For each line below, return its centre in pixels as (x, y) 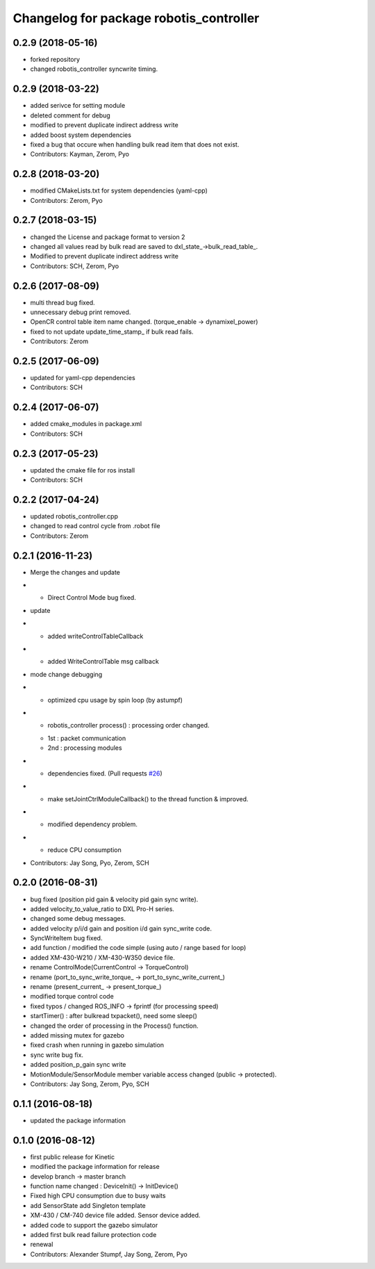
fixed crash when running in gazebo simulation (97, 1045)
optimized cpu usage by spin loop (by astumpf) (115, 700)
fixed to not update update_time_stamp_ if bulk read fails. (112, 331)
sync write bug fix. (57, 1055)
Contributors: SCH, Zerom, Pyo (75, 266)
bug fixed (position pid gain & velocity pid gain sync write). (114, 899)
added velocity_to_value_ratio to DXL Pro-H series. (102, 909)
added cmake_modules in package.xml (86, 424)
